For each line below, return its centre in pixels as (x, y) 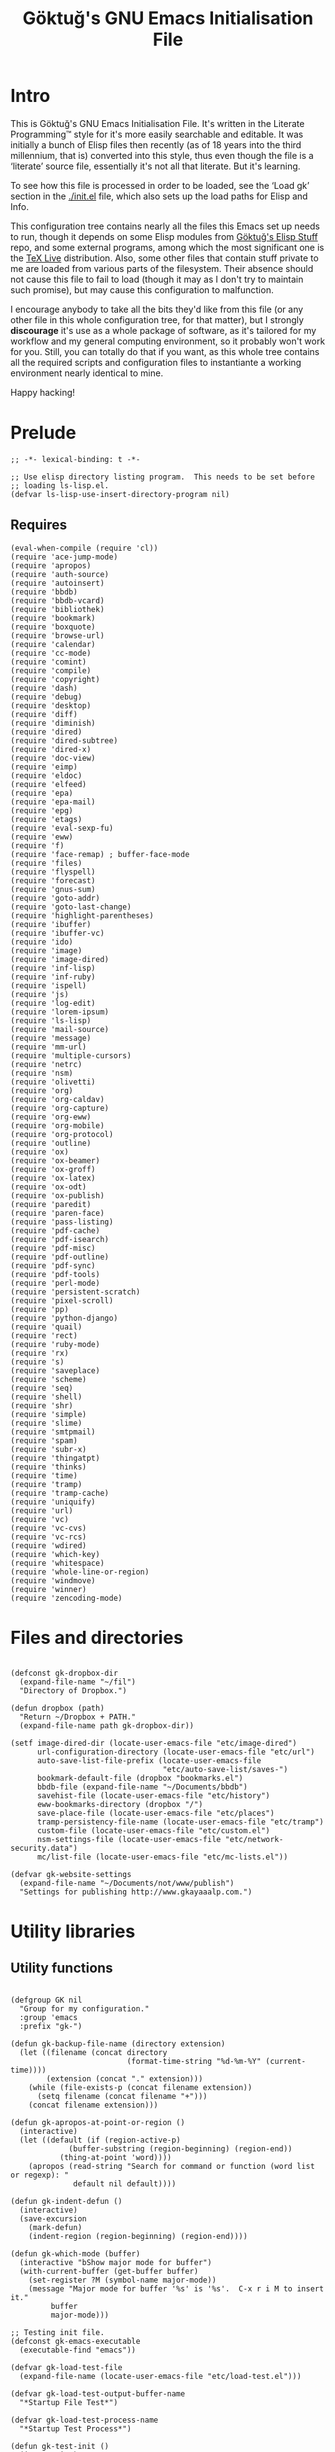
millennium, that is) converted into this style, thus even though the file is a (162, 155)
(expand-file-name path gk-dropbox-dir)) (107, 1725)
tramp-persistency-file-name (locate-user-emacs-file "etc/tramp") (180, 1822)
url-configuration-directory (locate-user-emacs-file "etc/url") (175, 1752)
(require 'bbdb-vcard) (57, 600)
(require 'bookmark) (53, 618)
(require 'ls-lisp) (51, 1020)
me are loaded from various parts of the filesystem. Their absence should (162, 268)
